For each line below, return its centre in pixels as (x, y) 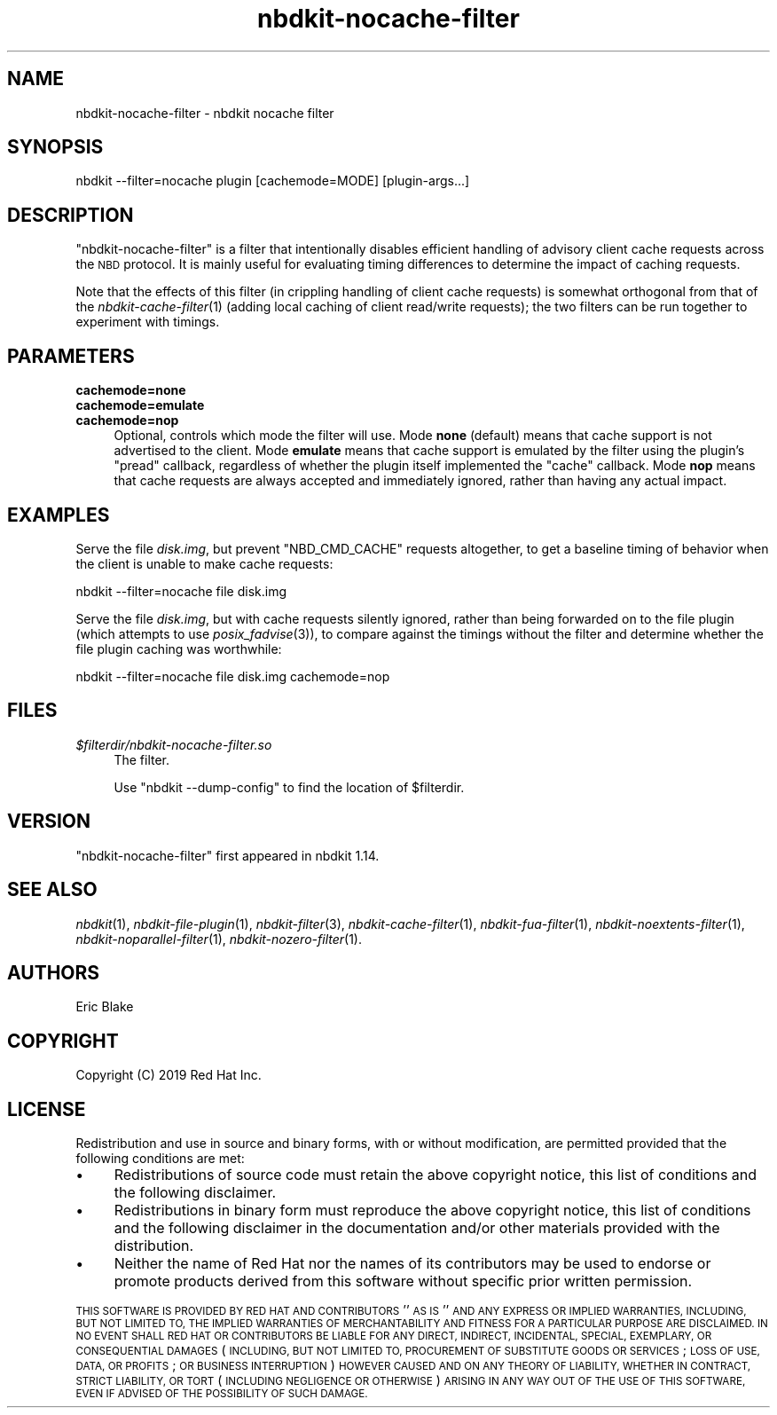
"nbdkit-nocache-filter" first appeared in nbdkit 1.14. (228, 855)
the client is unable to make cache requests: (204, 563)
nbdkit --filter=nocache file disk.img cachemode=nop (233, 676)
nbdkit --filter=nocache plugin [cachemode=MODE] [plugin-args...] (273, 181)
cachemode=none (131, 390)
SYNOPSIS (55, 147)
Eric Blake (105, 1007)
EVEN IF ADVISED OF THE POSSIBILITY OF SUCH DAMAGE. (222, 1394)
